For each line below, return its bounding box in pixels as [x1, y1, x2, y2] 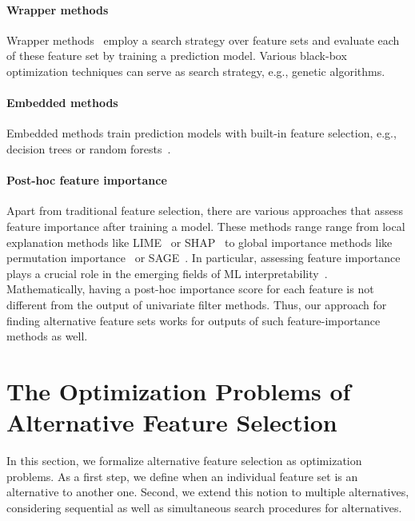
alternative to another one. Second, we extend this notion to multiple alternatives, [6, 483, 409, 500]
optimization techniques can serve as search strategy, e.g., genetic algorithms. [6, 62, 385, 79]
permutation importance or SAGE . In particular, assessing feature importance [6, 249, 401, 266]
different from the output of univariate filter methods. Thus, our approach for [6, 296, 387, 312]
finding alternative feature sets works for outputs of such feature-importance [6, 312, 381, 328]
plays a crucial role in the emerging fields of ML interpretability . [6, 264, 328, 281]
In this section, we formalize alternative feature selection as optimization [6, 452, 362, 469]
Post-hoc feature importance [6, 172, 167, 189]
